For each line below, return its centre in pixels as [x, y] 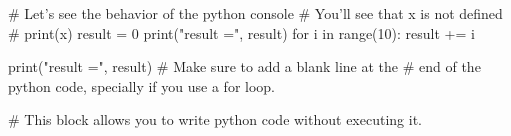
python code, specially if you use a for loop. [141, 85]
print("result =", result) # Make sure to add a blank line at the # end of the [244, 66]
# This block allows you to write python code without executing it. [215, 119]
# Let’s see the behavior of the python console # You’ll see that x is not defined [255, 13]
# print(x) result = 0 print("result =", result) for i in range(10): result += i [241, 32]
